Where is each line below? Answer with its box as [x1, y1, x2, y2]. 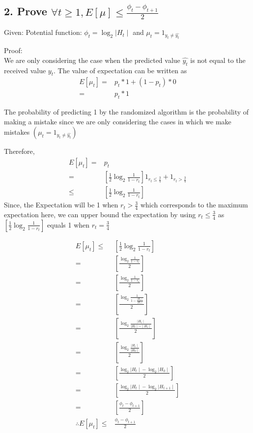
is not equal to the [190, 55, 246, 65]
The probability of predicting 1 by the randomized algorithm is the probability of [4, 107, 249, 117]
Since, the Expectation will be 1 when [4, 200, 118, 210]
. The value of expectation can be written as [54, 65, 187, 75]
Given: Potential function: [4, 27, 82, 37]
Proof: [4, 45, 23, 56]
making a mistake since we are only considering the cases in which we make [4, 116, 231, 126]
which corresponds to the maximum [140, 200, 248, 210]
